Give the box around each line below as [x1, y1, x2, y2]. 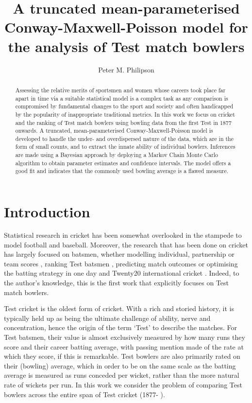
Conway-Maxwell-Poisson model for [4, 17, 248, 37]
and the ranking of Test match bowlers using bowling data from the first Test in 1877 [15, 118, 232, 126]
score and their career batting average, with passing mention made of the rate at [4, 341, 244, 351]
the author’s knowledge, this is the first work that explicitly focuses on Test [4, 278, 229, 288]
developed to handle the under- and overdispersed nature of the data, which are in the [15, 134, 234, 142]
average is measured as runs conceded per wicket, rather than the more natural [4, 370, 239, 380]
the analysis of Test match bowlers [8, 36, 245, 56]
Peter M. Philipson [98, 64, 154, 74]
